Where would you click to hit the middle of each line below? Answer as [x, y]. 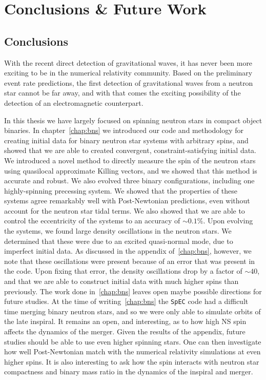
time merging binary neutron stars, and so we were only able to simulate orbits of [132, 311]
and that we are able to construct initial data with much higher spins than [121, 281]
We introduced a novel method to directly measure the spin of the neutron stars [130, 160]
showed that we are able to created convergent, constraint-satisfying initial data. [130, 150]
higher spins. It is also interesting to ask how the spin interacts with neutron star [132, 361]
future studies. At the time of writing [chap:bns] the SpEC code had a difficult [126, 301]
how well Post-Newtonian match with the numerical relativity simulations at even [132, 351]
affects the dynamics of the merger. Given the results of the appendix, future [125, 331]
